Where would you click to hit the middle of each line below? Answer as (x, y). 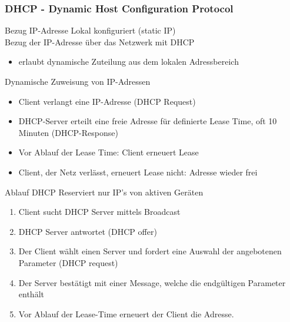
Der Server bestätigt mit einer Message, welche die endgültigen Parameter (152, 282)
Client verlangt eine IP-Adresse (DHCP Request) (107, 101)
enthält (31, 294)
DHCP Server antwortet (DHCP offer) (88, 231)
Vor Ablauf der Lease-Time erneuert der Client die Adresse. (126, 313)
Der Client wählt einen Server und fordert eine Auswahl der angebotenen (150, 251)
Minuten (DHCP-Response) (68, 132)
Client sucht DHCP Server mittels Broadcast (99, 212)
